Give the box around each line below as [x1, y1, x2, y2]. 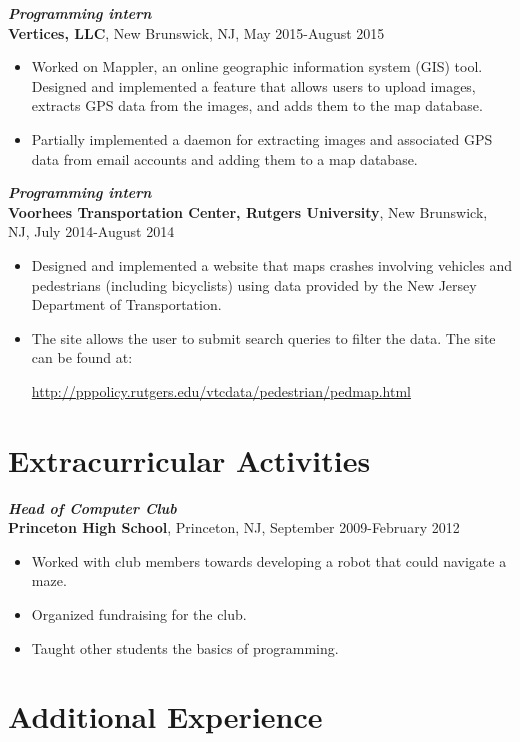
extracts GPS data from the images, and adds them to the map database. [31, 95, 483, 116]
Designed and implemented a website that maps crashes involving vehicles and [31, 254, 512, 275]
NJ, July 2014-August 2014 [8, 221, 175, 242]
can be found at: [31, 347, 133, 368]
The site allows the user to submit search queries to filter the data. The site [31, 327, 496, 348]
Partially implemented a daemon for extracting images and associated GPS [31, 128, 493, 149]
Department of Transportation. [31, 294, 222, 315]
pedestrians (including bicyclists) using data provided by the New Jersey [31, 274, 477, 295]
